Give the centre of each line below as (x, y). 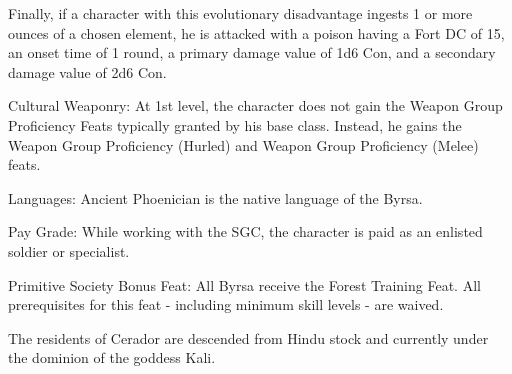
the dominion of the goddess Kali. (112, 357)
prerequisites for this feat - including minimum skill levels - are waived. (226, 304)
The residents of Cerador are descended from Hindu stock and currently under (248, 337)
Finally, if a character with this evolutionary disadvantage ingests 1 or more (240, 13)
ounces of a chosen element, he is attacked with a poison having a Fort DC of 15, (256, 32)
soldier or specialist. (69, 250)
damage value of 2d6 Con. (87, 71)
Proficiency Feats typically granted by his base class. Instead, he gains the (235, 124)
